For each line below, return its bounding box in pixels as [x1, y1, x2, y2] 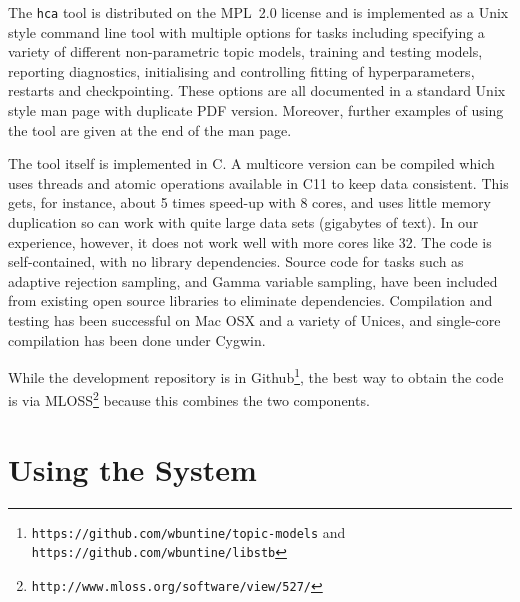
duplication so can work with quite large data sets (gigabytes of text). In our [8, 212, 479, 232]
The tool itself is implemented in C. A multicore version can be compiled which [8, 153, 495, 174]
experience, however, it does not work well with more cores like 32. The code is [8, 231, 492, 252]
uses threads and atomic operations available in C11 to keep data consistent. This [8, 172, 509, 193]
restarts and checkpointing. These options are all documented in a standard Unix [8, 80, 506, 101]
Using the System [8, 448, 257, 489]
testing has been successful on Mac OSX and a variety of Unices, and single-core [8, 309, 501, 330]
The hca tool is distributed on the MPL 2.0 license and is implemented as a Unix [8, 2, 509, 22]
